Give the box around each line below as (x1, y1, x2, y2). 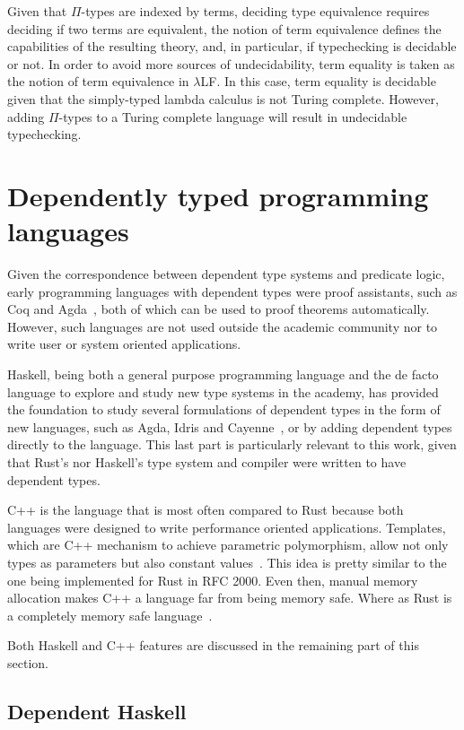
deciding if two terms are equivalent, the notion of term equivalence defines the (7, 19, 442, 38)
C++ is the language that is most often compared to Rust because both (7, 500, 404, 519)
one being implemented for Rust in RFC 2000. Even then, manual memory (7, 570, 418, 589)
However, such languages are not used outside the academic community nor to (7, 317, 438, 335)
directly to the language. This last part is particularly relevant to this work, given (7, 435, 457, 454)
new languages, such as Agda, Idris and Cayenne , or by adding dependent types (7, 417, 452, 436)
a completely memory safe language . (7, 605, 213, 624)
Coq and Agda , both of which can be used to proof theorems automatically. (7, 300, 430, 318)
